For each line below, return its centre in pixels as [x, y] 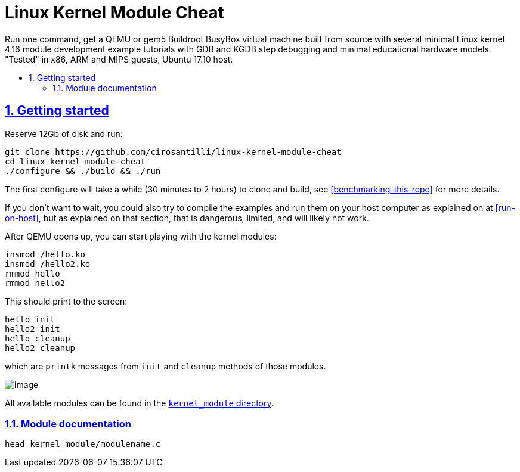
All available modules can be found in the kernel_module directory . [139, 403]
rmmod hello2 [35, 283]
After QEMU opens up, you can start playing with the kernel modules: [141, 236]
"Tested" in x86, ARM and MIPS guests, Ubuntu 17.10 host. [119, 59]
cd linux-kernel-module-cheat [75, 161]
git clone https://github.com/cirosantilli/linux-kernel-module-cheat [173, 152]
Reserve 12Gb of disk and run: [64, 133]
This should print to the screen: [66, 301]
